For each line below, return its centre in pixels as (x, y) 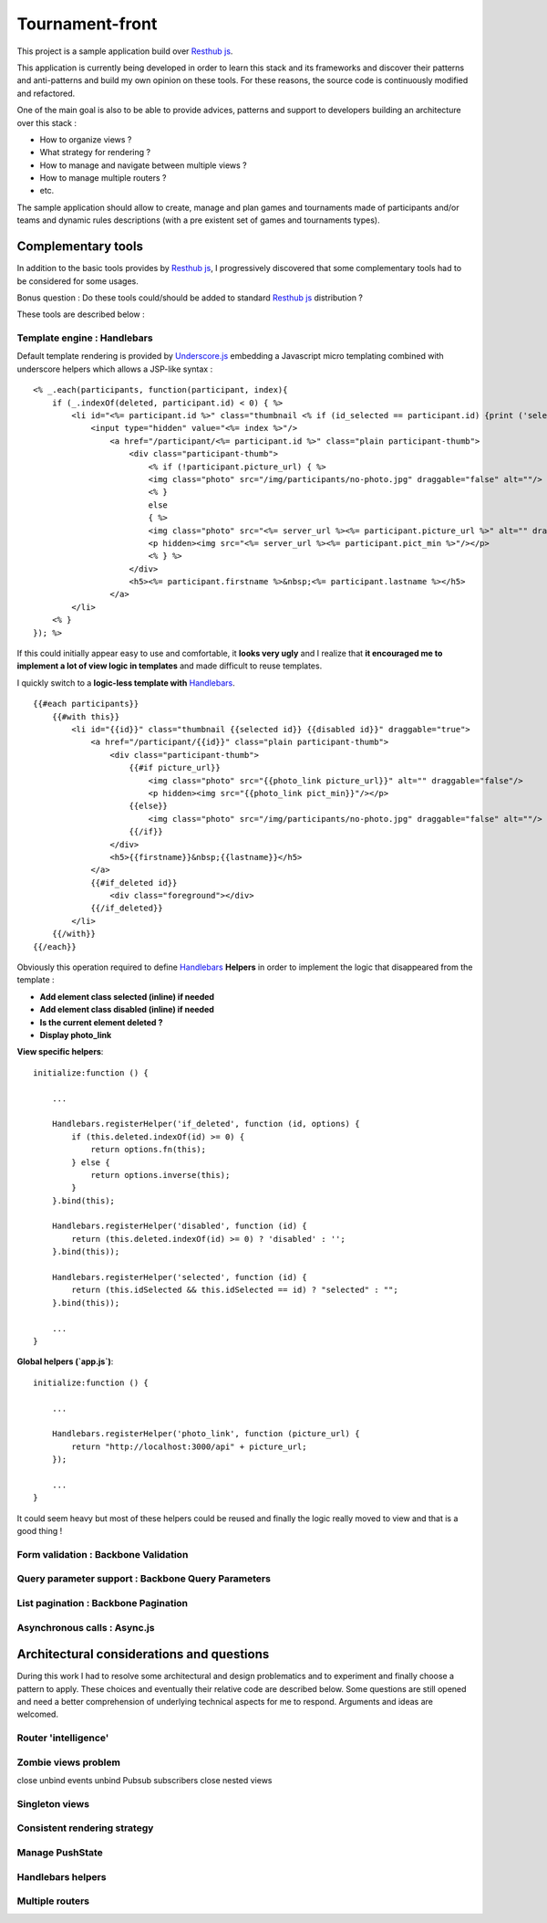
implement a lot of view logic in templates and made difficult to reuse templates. (170, 666)
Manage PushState (60, 1852)
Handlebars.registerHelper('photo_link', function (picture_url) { (206, 1434)
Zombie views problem (68, 1762)
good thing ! (40, 1531)
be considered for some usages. (77, 281)
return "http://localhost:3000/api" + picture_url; (189, 1446)
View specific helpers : (60, 1052)
